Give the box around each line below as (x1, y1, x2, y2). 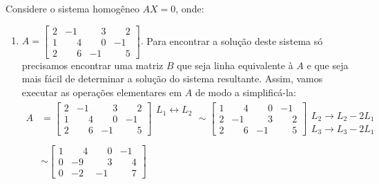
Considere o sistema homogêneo (6, 1, 139, 15)
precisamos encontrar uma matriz (21, 57, 164, 72)
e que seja (307, 57, 349, 72)
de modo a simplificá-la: (195, 84, 296, 99)
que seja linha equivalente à (177, 57, 293, 72)
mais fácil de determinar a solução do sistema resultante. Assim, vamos (21, 71, 323, 86)
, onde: (175, 1, 204, 15)
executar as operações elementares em (21, 84, 182, 99)
